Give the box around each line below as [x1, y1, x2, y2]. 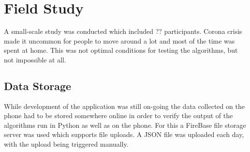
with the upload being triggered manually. [4, 139, 129, 149]
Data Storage [4, 78, 72, 93]
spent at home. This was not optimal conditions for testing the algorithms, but [4, 45, 238, 55]
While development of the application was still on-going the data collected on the [4, 101, 245, 111]
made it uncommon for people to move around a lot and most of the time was [4, 35, 235, 46]
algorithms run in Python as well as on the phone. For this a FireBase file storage [4, 120, 246, 130]
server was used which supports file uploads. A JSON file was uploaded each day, [4, 129, 244, 139]
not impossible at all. [4, 54, 66, 64]
